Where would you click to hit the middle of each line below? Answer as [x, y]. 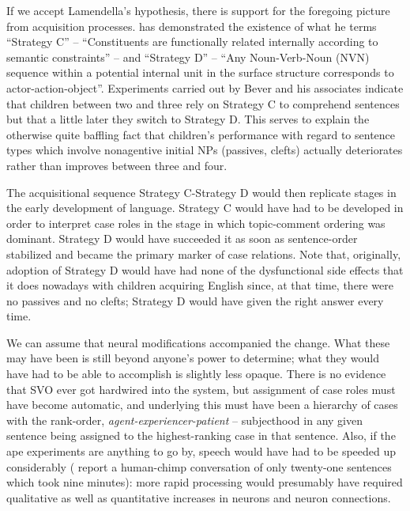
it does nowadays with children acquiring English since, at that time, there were [200, 285]
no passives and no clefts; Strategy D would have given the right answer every [195, 300]
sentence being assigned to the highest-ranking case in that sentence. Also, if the [201, 435]
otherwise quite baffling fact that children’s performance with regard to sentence [201, 134]
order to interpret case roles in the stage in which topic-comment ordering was [196, 223]
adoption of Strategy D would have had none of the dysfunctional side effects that [205, 269]
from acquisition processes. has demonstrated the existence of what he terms [192, 26]
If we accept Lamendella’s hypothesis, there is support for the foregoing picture [198, 10]
